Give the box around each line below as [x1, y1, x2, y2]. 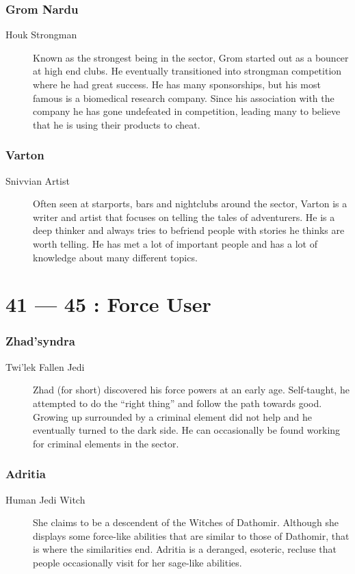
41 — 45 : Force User [5, 290, 211, 318]
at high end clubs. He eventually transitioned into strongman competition [33, 64, 342, 78]
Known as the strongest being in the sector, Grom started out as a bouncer [33, 50, 349, 64]
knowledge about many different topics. [33, 250, 198, 264]
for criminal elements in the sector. [33, 436, 179, 450]
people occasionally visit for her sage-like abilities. [33, 555, 242, 569]
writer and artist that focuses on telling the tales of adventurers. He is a [33, 209, 335, 224]
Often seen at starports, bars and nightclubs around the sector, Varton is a [33, 196, 347, 211]
